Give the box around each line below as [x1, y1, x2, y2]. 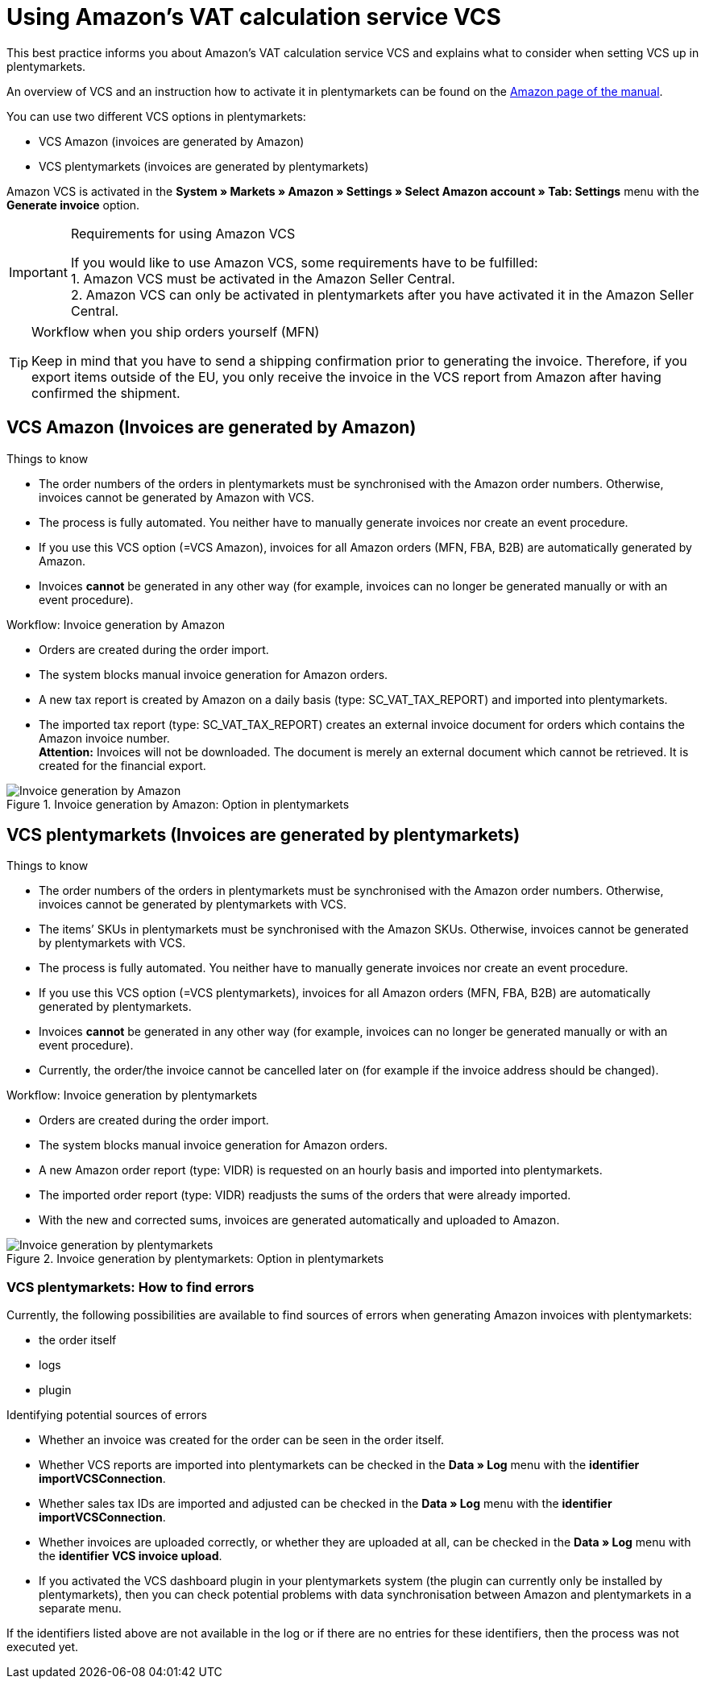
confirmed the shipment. [31, 384, 180, 401]
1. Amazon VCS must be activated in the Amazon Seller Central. [70, 270, 455, 287]
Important [9, 263, 68, 280]
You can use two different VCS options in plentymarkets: [6, 109, 306, 123]
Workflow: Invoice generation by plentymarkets [6, 1088, 258, 1103]
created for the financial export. [39, 758, 206, 772]
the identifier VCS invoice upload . [39, 1549, 222, 1563]
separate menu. [39, 1601, 122, 1616]
